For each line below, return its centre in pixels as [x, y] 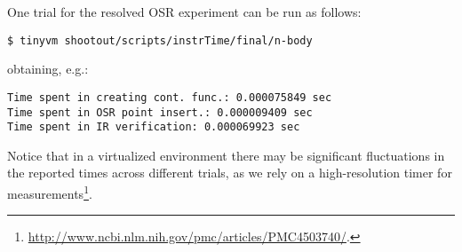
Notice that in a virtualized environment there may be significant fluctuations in [226, 155]
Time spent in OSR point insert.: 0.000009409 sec [160, 112]
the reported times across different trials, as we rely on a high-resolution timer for [230, 173]
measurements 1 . [50, 192]
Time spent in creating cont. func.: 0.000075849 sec [170, 97]
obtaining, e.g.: [48, 69]
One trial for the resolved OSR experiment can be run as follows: [184, 12]
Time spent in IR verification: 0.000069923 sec [154, 127]
